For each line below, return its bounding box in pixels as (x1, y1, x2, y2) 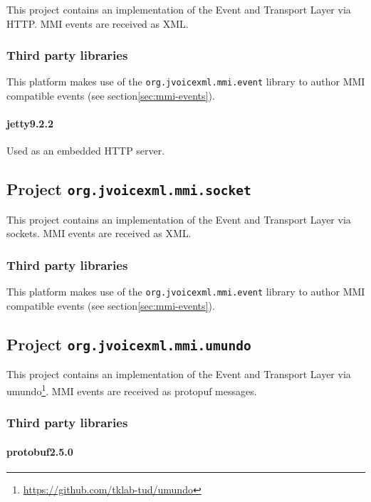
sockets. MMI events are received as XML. (6, 226, 192, 241)
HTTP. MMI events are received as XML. (6, 16, 189, 31)
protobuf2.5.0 (6, 444, 73, 459)
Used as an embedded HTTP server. (6, 143, 165, 158)
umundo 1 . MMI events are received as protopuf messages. (6, 381, 257, 398)
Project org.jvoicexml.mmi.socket (6, 178, 251, 200)
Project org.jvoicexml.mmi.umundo (6, 333, 251, 355)
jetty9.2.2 (6, 116, 53, 131)
